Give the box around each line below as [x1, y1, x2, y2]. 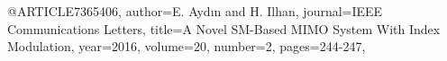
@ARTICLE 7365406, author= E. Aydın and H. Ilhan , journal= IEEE [7, 2, 383, 20]
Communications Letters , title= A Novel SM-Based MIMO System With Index [7, 19, 441, 38]
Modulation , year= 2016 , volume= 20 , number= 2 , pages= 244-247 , [7, 37, 366, 56]
